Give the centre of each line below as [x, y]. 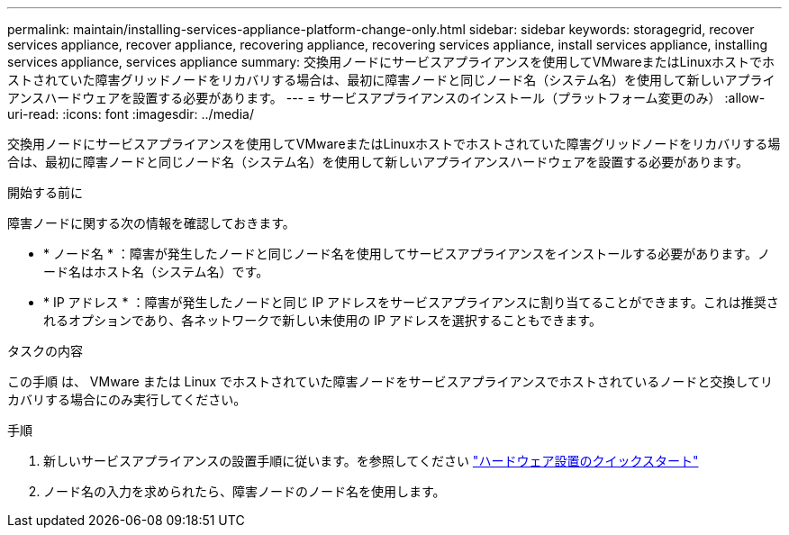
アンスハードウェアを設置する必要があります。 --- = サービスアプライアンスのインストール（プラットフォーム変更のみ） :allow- [386, 98]
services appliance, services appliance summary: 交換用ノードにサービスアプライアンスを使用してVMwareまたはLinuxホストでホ [391, 62]
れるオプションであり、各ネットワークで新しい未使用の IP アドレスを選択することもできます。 [322, 320]
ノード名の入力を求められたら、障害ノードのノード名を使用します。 [245, 491]
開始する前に [45, 192]
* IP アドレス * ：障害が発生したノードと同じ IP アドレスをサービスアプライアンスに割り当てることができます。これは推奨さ [411, 302]
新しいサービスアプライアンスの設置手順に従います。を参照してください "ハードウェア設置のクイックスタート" [371, 461]
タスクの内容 [45, 351]
